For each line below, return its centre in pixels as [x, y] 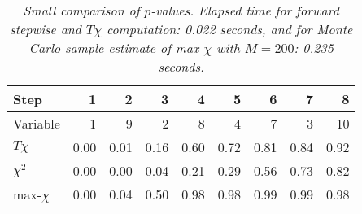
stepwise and [46, 29]
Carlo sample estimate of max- [116, 48]
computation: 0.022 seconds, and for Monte [229, 29]
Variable [37, 123]
